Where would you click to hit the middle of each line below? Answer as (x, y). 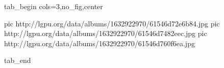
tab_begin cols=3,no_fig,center (54, 6)
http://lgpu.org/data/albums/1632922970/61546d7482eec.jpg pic (106, 33)
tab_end (18, 60)
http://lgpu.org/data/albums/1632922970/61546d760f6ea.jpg (99, 43)
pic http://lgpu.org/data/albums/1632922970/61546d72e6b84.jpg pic (112, 23)
